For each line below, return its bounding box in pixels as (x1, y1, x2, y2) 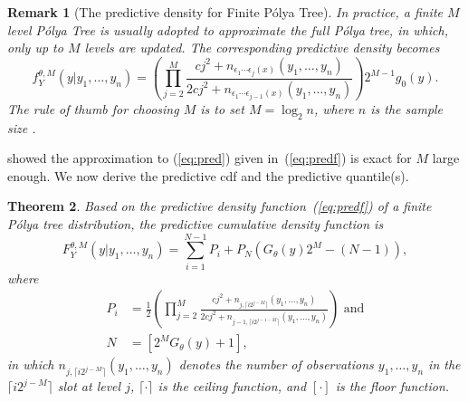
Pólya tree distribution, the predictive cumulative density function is (7, 215, 384, 234)
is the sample (370, 99, 444, 118)
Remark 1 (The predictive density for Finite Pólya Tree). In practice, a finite (7, 3, 443, 21)
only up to (7, 38, 63, 57)
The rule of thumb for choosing (7, 99, 179, 118)
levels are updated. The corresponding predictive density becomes (84, 38, 440, 57)
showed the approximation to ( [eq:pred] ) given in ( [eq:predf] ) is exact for (7, 148, 412, 167)
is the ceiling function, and (158, 377, 307, 396)
